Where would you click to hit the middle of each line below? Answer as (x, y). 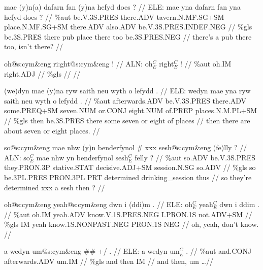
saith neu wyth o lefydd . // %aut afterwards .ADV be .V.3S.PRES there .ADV (125, 100)
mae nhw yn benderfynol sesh (82, 157)
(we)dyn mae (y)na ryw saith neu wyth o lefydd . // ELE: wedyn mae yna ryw (127, 91)
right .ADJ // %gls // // (42, 73)
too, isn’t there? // (34, 46)
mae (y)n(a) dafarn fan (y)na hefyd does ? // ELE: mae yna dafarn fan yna (122, 7)
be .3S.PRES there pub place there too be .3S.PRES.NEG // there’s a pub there (128, 36)
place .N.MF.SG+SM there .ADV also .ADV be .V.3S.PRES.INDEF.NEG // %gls (128, 27)
